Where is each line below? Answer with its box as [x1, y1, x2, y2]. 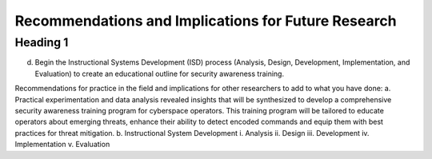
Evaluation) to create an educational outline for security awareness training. [34, 69, 284, 78]
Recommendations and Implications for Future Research [14, 12, 397, 30]
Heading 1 [14, 35, 69, 50]
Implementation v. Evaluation [14, 140, 110, 149]
